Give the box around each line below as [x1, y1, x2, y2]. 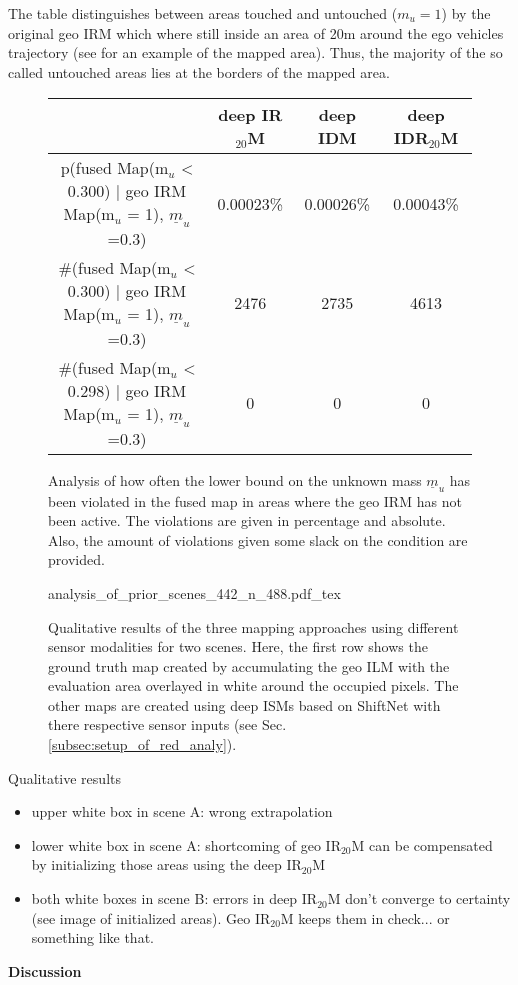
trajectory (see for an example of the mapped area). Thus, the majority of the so [8, 42, 503, 63]
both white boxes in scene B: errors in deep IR [31, 888, 318, 909]
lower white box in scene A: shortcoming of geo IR [31, 834, 341, 855]
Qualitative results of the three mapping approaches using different [48, 616, 459, 637]
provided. [48, 549, 105, 570]
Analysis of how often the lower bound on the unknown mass [48, 469, 422, 490]
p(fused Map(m [60, 156, 169, 180]
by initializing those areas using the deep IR [31, 854, 302, 875]
